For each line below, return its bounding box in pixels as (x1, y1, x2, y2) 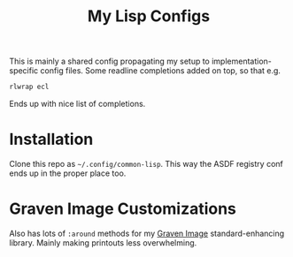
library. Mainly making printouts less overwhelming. (9, 237, 197, 248)
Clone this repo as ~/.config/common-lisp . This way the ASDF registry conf (9, 159, 283, 169)
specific (9, 65, 39, 76)
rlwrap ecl (9, 82, 50, 92)
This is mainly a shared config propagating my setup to (9, 56, 211, 67)
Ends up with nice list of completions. (9, 99, 146, 110)
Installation (9, 130, 94, 149)
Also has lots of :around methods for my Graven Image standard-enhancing (9, 228, 285, 238)
